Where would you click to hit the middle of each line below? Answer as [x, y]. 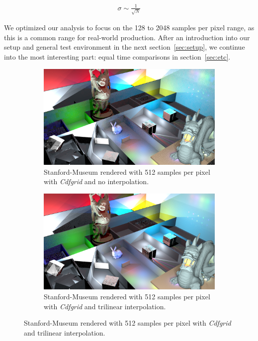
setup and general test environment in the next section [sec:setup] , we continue [125, 47]
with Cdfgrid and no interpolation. [96, 181]
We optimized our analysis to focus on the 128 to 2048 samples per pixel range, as [129, 28]
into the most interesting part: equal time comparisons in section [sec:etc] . [117, 57]
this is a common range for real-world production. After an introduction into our [127, 37]
